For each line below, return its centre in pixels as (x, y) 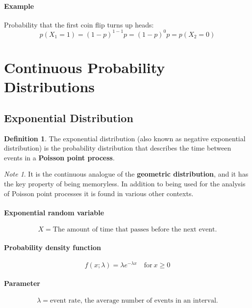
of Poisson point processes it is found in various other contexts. (99, 193)
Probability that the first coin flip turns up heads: (79, 24)
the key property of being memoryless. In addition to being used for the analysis (125, 184)
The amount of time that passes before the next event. (135, 230)
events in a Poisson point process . (59, 157)
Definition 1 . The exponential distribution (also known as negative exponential (125, 138)
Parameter (22, 283)
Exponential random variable (54, 212)
